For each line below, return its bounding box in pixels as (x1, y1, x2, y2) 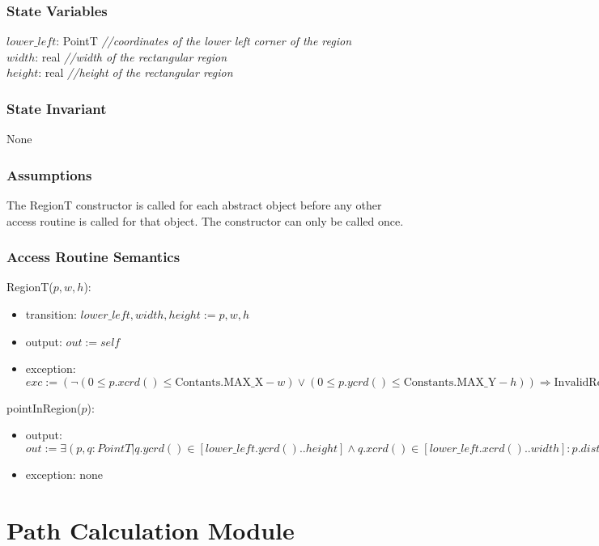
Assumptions (6, 164, 92, 184)
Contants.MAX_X (175, 376, 264, 388)
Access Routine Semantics (6, 247, 181, 267)
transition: (25, 306, 77, 323)
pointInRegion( (6, 399, 82, 416)
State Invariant (6, 98, 107, 118)
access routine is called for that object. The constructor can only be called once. (6, 212, 404, 229)
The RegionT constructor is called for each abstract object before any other (6, 197, 382, 214)
